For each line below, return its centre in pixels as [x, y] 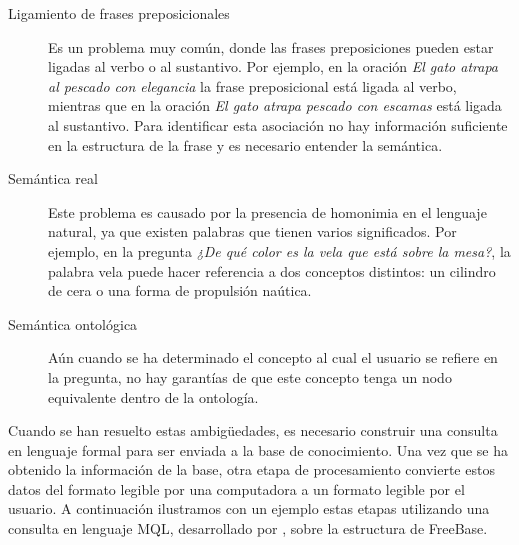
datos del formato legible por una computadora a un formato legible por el [236, 488]
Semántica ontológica [73, 323]
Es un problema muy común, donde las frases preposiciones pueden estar [271, 46]
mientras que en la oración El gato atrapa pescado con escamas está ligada [275, 105]
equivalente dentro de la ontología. [153, 396]
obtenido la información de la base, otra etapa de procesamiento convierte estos [251, 469]
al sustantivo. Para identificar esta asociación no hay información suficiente [278, 124]
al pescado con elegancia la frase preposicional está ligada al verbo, [252, 85]
